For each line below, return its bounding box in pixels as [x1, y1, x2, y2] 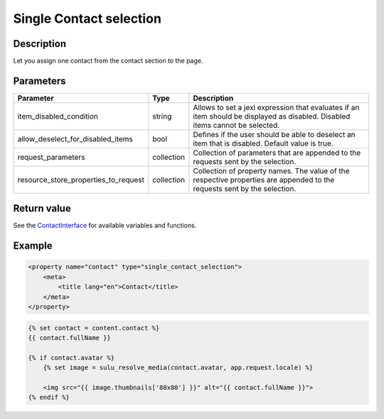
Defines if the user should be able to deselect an [193, 129, 356, 139]
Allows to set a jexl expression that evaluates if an [193, 102, 360, 112]
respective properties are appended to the [193, 175, 335, 185]
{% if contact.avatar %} [28, 354, 115, 361]
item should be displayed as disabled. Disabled [193, 111, 351, 121]
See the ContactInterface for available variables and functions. [13, 221, 197, 230]
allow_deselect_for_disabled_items [17, 134, 133, 143]
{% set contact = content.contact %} [28, 324, 160, 332]
